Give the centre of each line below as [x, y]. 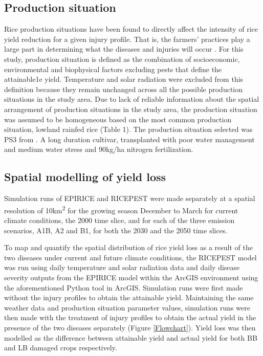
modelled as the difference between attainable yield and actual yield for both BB [131, 337]
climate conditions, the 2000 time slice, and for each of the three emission [119, 220]
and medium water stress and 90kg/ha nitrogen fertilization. [99, 149]
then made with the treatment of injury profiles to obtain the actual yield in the [130, 317]
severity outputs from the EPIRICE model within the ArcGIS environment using [131, 277]
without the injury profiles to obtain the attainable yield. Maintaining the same [129, 297]
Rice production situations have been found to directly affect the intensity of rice [131, 29]
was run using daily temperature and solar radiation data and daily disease [122, 267]
